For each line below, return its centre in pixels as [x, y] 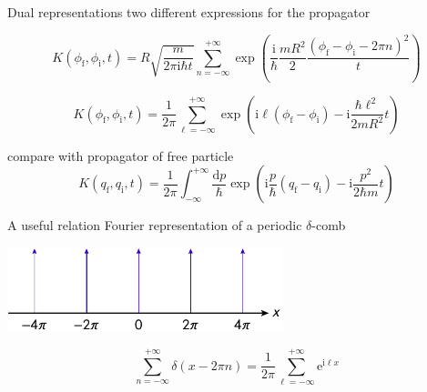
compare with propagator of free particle [121, 155]
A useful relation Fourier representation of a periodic [155, 225]
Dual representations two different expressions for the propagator [189, 12]
